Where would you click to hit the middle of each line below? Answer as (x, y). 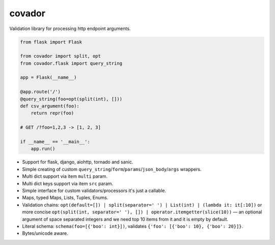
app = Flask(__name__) (48, 77)
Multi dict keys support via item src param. (68, 183)
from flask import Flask (51, 42)
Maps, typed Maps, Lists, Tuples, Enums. (65, 198)
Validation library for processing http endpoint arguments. (70, 29)
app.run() (43, 149)
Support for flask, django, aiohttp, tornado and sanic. (78, 162)
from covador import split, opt (61, 56)
